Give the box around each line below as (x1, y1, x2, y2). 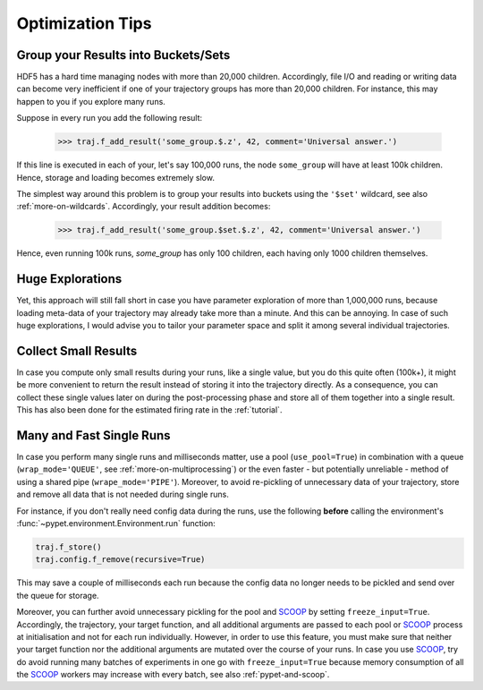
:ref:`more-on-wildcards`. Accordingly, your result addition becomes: (16, 201, 271, 212)
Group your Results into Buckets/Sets (16, 47, 231, 63)
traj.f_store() (35, 541, 102, 552)
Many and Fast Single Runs (16, 428, 171, 443)
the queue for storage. (16, 590, 99, 601)
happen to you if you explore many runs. (16, 96, 165, 106)
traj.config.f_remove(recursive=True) (35, 555, 206, 565)
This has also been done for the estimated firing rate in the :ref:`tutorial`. (16, 405, 283, 415)
